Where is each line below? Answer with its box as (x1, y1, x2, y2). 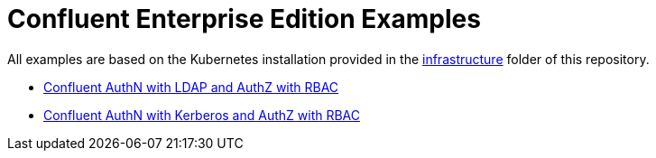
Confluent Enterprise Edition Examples (7, 4, 481, 34)
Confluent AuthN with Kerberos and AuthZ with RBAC (43, 107, 361, 123)
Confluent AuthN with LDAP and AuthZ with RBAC (43, 79, 339, 95)
